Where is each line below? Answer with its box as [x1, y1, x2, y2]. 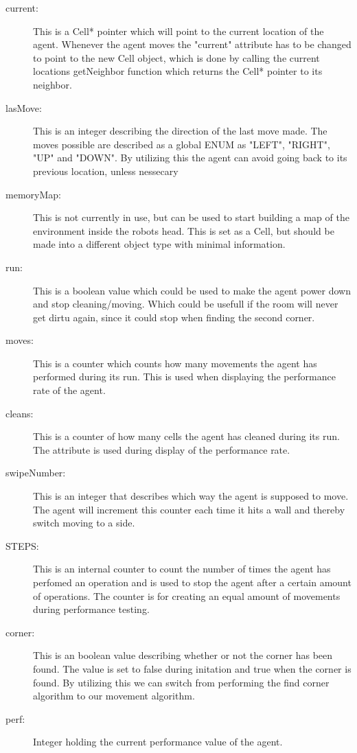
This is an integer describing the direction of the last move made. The [33, 124, 327, 138]
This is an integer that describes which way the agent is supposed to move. [33, 489, 349, 503]
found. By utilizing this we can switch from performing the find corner [33, 675, 330, 689]
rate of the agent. [33, 383, 106, 397]
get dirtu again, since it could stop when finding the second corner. [33, 310, 315, 324]
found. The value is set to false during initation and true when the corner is [33, 661, 352, 675]
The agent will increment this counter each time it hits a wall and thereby [33, 502, 345, 516]
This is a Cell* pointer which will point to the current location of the [33, 23, 324, 38]
